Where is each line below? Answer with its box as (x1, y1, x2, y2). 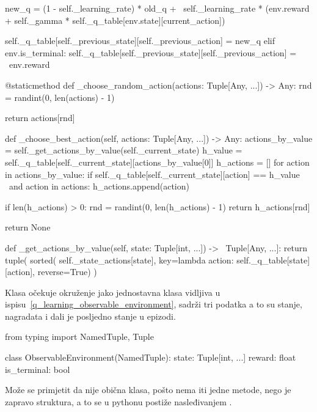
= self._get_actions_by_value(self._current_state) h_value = (5, 144, 242, 156)
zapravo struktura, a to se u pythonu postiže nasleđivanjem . (5, 395, 232, 408)
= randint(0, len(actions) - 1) (5, 90, 115, 103)
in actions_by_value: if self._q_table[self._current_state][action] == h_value (5, 167, 300, 180)
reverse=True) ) (37, 265, 97, 278)
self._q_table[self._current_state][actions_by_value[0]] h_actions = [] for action (5, 155, 310, 168)
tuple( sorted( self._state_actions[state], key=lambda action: (5, 253, 234, 266)
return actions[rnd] (5, 111, 75, 124)
